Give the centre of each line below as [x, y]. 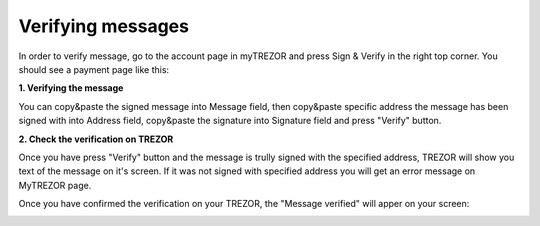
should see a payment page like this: [94, 69]
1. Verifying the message [71, 88]
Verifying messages [104, 26]
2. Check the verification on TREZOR [96, 139]
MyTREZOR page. [55, 185]
